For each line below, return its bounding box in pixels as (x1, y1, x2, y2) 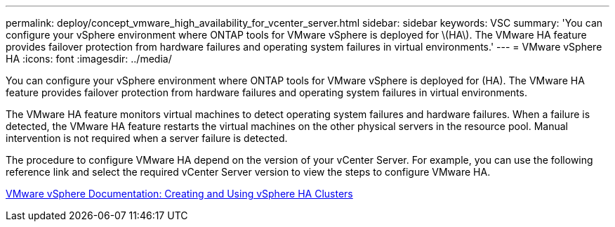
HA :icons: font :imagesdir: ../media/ (6, 53, 172, 65)
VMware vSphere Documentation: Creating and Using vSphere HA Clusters (6, 188, 353, 200)
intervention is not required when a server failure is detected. (6, 132, 288, 144)
